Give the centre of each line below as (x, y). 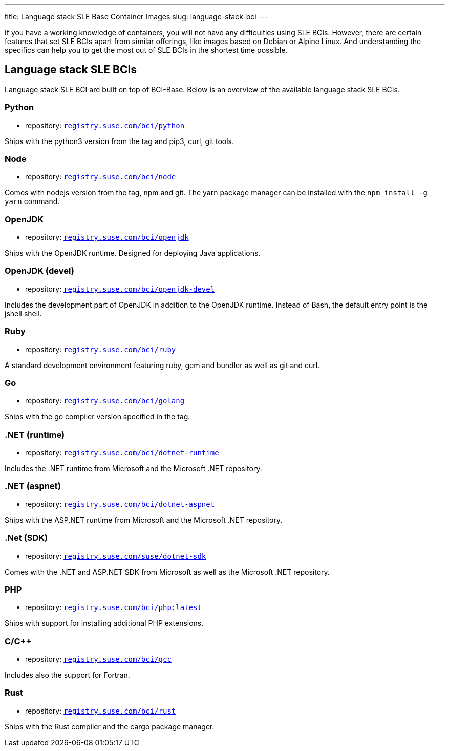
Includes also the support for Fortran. (67, 675)
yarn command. (32, 201)
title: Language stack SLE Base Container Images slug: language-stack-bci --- (136, 17)
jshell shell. (23, 313)
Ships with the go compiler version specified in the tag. (98, 417)
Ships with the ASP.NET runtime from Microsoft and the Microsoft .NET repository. (144, 520)
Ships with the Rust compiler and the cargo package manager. (110, 726)
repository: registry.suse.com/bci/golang (105, 401)
